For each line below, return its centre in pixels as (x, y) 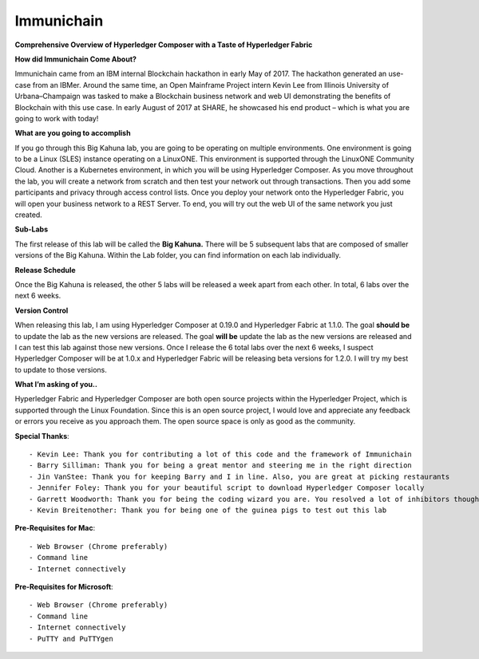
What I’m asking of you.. (56, 385)
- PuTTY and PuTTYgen (71, 639)
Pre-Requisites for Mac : (55, 528)
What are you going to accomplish (73, 133)
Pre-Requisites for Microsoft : (64, 586)
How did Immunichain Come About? (76, 59)
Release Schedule (45, 270)
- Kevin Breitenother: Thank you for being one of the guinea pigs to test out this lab (208, 510)
